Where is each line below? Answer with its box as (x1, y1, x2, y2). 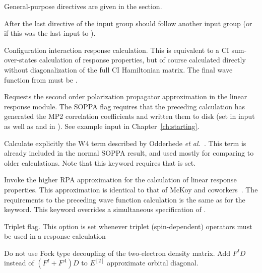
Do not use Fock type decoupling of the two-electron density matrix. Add (4, 247, 231, 258)
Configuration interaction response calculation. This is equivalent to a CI (4, 44, 229, 55)
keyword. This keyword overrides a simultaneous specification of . (4, 204, 206, 215)
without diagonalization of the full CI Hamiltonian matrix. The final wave (4, 64, 233, 75)
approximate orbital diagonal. (107, 257, 199, 268)
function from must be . (4, 74, 78, 85)
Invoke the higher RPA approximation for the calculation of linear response (4, 174, 237, 185)
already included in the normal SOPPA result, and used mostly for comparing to (4, 148, 254, 158)
